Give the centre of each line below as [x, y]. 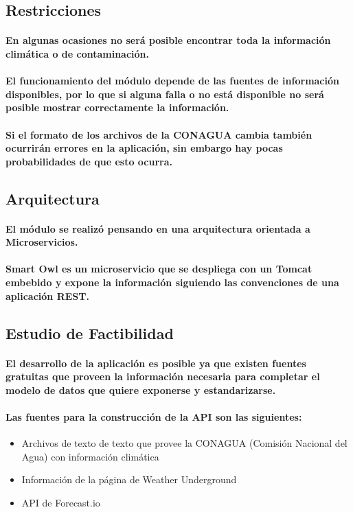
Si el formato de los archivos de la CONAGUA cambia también [159, 134]
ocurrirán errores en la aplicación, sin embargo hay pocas [144, 148]
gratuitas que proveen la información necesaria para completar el [163, 376]
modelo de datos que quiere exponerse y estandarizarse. [141, 389]
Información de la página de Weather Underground [129, 479]
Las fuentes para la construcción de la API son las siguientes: [154, 417]
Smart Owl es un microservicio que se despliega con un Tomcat [159, 269]
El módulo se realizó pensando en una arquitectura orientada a [158, 228]
